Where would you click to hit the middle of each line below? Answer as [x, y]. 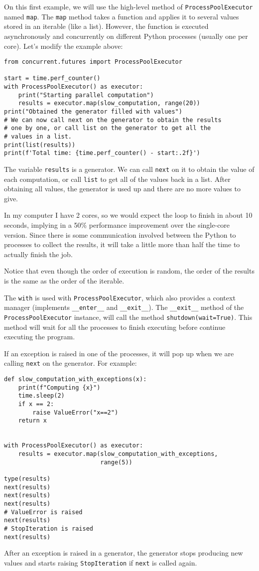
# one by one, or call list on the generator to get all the [108, 128]
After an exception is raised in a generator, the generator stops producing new [124, 553]
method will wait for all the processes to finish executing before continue [115, 327]
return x [32, 421]
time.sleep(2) [41, 396]
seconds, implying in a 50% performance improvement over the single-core [117, 225]
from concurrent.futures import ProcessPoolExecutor [93, 62]
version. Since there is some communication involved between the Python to [120, 234]
